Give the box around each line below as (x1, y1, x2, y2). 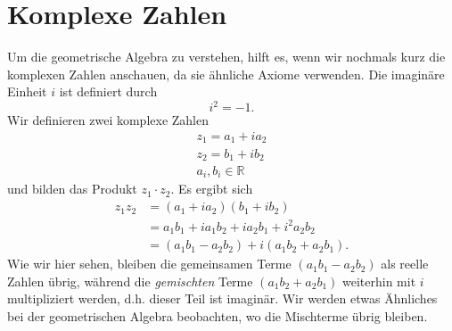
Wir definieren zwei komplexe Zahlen (7, 111, 210, 129)
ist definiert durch (59, 82, 158, 101)
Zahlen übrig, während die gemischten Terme (7, 271, 253, 290)
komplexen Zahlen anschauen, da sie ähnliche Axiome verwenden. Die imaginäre (7, 64, 445, 83)
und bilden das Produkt (7, 179, 137, 198)
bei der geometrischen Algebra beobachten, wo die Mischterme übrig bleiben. (7, 306, 428, 325)
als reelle (381, 254, 429, 273)
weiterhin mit (342, 271, 416, 290)
